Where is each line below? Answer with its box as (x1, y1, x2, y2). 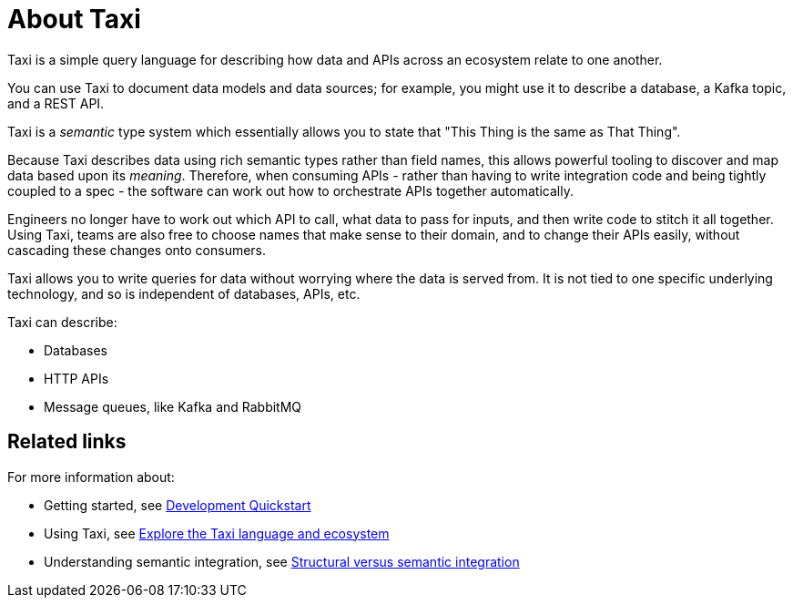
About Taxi (7, 4, 141, 35)
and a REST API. (7, 95, 105, 111)
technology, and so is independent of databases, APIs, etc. (7, 285, 361, 302)
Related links (7, 430, 127, 454)
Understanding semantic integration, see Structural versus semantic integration (44, 553, 520, 569)
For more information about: (7, 468, 175, 485)
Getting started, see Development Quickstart (44, 497, 311, 513)
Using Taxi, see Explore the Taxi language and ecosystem (44, 525, 390, 541)
